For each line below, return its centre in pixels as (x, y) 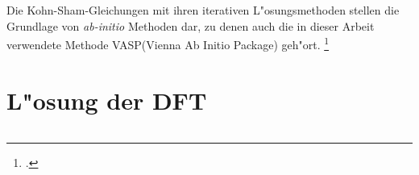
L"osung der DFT (107, 100)
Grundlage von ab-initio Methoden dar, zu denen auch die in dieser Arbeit (191, 25)
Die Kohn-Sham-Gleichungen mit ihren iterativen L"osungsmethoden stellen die (203, 10)
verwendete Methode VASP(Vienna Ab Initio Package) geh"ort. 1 (168, 43)
